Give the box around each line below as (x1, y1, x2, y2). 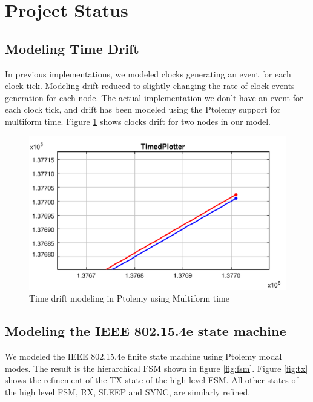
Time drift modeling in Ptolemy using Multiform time (29, 292, 229, 305)
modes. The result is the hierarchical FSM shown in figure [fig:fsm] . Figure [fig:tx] (5, 361, 308, 374)
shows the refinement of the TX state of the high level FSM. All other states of (5, 374, 298, 386)
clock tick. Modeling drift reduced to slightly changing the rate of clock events (5, 79, 295, 92)
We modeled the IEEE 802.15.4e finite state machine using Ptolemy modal (5, 350, 282, 363)
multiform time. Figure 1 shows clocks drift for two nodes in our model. (5, 114, 271, 127)
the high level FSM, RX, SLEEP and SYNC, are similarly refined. (5, 385, 251, 398)
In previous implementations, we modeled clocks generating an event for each (5, 67, 291, 80)
